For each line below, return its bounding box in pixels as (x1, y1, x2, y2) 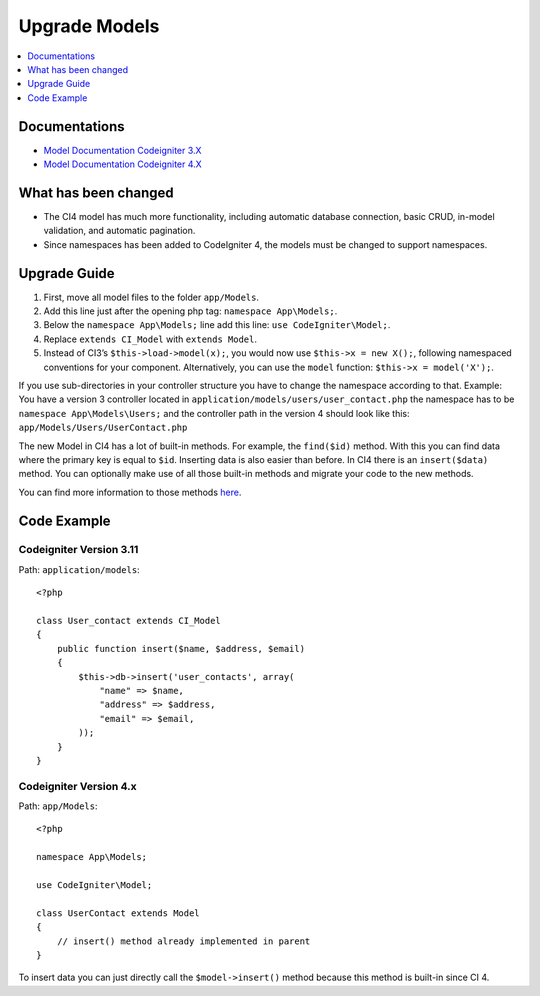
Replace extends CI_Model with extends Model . (43, 333, 257, 345)
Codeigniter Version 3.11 (18, 543, 139, 557)
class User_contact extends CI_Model (36, 615, 222, 627)
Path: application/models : (18, 563, 140, 575)
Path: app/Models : (18, 800, 98, 812)
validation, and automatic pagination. (43, 225, 196, 237)
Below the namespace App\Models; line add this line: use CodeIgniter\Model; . (43, 319, 391, 331)
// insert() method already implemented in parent (56, 935, 311, 947)
